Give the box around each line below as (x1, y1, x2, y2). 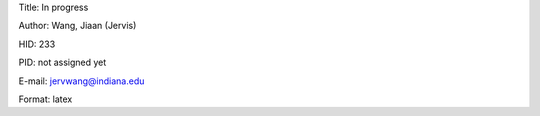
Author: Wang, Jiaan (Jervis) (18, 20, 137, 32)
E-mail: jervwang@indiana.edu (18, 75, 145, 87)
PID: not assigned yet (18, 56, 107, 69)
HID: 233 (18, 38, 56, 50)
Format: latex (18, 93, 73, 105)
